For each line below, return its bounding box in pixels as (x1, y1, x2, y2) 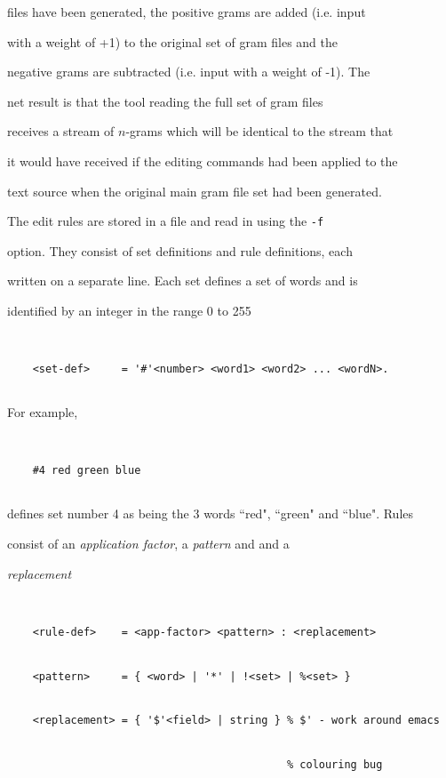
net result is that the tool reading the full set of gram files (7, 92, 323, 110)
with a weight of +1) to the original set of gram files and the (7, 32, 338, 51)
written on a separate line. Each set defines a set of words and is (7, 271, 358, 290)
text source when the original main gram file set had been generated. (7, 181, 382, 200)
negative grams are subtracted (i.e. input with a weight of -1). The (7, 62, 370, 81)
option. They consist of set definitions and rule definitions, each (7, 241, 353, 260)
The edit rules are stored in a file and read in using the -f (7, 212, 324, 230)
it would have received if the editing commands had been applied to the (7, 151, 398, 170)
